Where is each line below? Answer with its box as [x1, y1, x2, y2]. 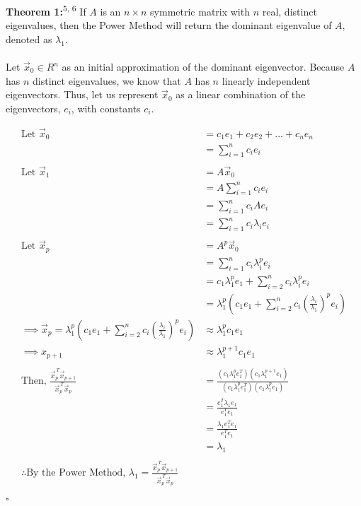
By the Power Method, [26, 468, 126, 478]
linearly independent [222, 73, 311, 88]
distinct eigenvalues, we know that [33, 73, 181, 88]
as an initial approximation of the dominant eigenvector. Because [62, 59, 345, 74]
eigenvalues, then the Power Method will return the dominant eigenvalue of [6, 18, 332, 33]
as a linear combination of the [176, 87, 306, 102]
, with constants [71, 100, 141, 115]
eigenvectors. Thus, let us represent [6, 87, 159, 102]
